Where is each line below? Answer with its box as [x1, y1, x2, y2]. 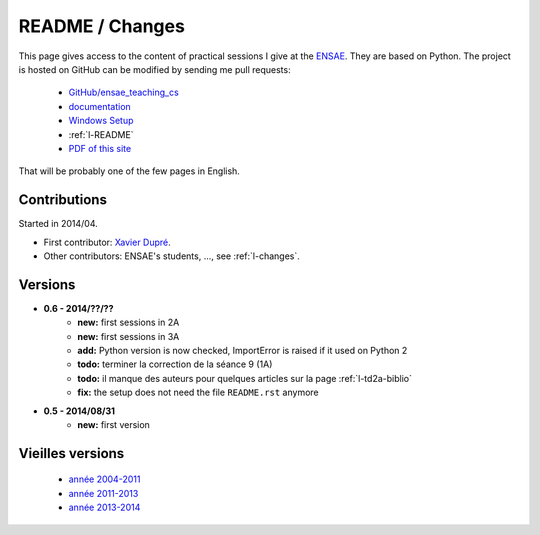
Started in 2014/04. [18, 218, 99, 230]
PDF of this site [68, 142, 132, 154]
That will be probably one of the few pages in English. [18, 165, 240, 177]
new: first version [77, 419, 150, 430]
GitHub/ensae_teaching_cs [68, 86, 179, 99]
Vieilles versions [18, 445, 125, 462]
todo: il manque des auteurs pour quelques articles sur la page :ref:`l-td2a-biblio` [77, 372, 412, 384]
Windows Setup [68, 115, 134, 127]
